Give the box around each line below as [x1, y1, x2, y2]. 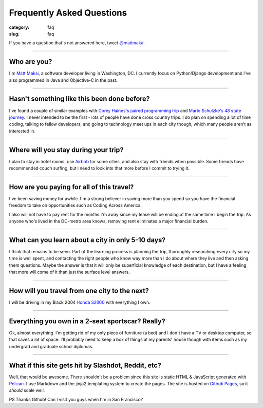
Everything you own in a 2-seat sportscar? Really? [9, 317, 166, 325]
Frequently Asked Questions [9, 7, 127, 18]
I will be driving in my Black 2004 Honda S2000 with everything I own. [9, 299, 150, 305]
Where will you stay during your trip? [9, 146, 124, 154]
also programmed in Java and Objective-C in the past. [9, 77, 118, 83]
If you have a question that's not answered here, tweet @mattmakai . [9, 40, 146, 46]
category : [9, 24, 30, 30]
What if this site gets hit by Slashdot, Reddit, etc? [9, 361, 162, 370]
